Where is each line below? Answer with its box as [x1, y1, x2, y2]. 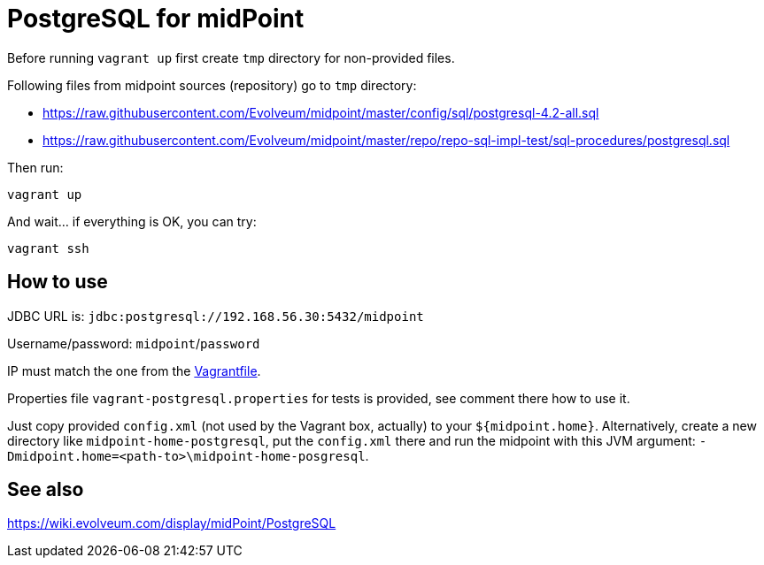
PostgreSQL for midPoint [7, 4, 305, 34]
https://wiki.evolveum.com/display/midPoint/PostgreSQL [7, 515, 336, 531]
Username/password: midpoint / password [7, 335, 260, 351]
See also [7, 478, 84, 501]
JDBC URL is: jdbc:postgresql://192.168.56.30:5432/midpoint [7, 308, 424, 324]
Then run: [7, 159, 64, 175]
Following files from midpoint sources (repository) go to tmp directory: [7, 77, 417, 93]
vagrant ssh [7, 241, 89, 256]
